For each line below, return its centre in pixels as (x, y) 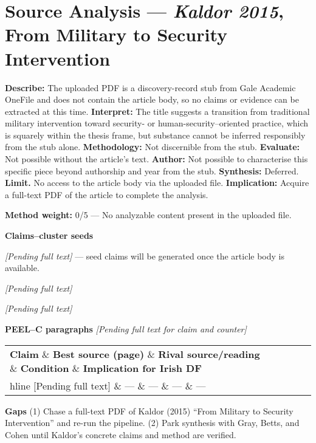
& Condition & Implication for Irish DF (106, 368)
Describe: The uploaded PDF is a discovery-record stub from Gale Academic (150, 87)
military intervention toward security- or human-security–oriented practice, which (157, 123)
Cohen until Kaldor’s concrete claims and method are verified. (121, 434)
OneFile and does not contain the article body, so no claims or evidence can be (152, 99)
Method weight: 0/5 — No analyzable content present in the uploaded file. (148, 215)
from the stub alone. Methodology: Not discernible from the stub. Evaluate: (153, 147)
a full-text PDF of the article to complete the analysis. (107, 194)
